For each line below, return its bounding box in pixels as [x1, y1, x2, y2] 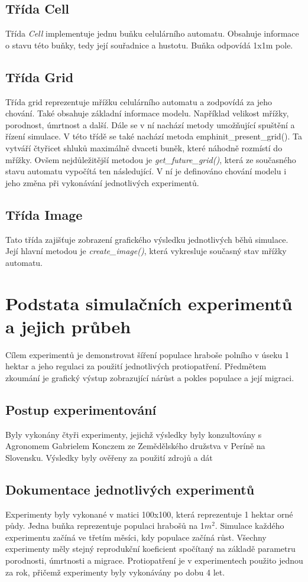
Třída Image [5, 205, 83, 223]
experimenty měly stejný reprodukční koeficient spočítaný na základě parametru [5, 542, 296, 555]
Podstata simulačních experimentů [5, 291, 293, 315]
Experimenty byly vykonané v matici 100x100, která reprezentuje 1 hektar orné [5, 508, 293, 520]
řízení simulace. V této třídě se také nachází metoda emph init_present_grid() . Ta [5, 130, 303, 142]
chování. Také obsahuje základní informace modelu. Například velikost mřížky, [5, 107, 289, 119]
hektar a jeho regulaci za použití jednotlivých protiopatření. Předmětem [5, 360, 267, 372]
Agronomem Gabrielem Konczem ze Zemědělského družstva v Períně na [5, 440, 265, 452]
